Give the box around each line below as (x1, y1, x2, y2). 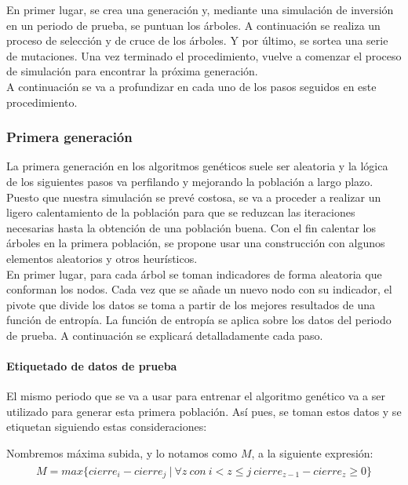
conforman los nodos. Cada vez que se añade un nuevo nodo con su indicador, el (6, 281, 392, 297)
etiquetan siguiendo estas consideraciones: (6, 418, 207, 435)
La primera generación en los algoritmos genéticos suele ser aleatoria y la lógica (6, 158, 388, 174)
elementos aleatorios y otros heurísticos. (6, 250, 198, 266)
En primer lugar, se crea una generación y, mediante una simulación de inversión (6, 2, 394, 17)
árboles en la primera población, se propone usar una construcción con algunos (6, 235, 385, 251)
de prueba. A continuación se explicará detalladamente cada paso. (6, 326, 323, 343)
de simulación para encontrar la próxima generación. (6, 63, 258, 79)
